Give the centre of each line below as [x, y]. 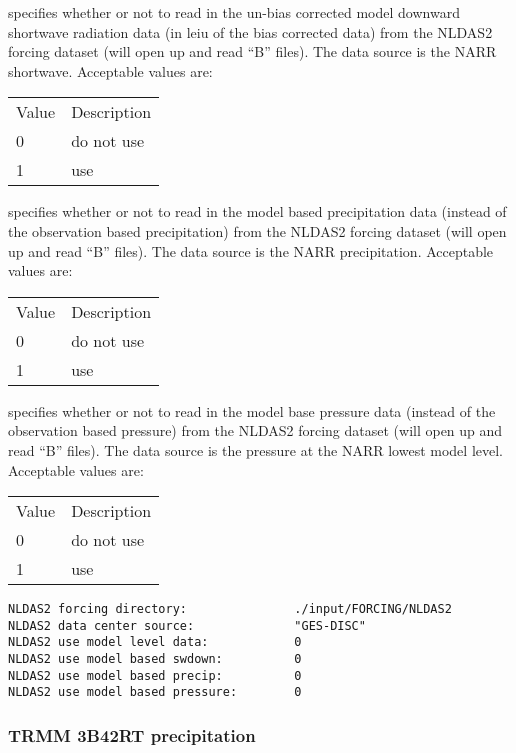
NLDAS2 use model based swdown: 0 [155, 659]
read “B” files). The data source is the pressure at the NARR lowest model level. [255, 449]
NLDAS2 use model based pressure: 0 [155, 692]
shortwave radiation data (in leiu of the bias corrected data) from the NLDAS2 [250, 31]
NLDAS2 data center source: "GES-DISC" [187, 625]
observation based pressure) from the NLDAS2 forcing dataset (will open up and [255, 430]
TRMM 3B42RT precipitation [132, 734]
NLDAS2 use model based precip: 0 [155, 675]
